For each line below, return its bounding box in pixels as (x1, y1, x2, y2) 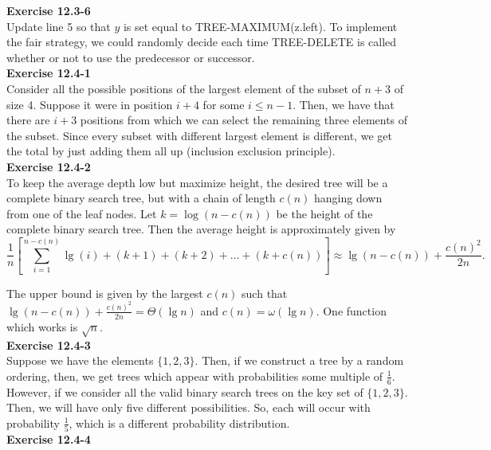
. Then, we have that (293, 96, 395, 112)
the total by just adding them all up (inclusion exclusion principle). (6, 143, 336, 159)
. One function (316, 302, 387, 319)
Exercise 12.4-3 (6, 336, 91, 353)
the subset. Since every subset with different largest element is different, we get (6, 127, 392, 143)
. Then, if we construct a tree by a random (194, 352, 404, 369)
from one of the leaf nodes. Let (6, 205, 157, 221)
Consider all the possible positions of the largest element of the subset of (6, 80, 361, 96)
